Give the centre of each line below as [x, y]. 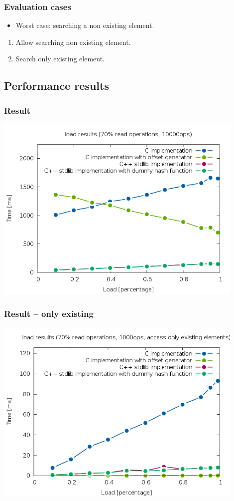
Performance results [57, 86]
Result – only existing [49, 313]
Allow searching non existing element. [73, 42]
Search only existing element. [60, 59]
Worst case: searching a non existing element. [85, 25]
